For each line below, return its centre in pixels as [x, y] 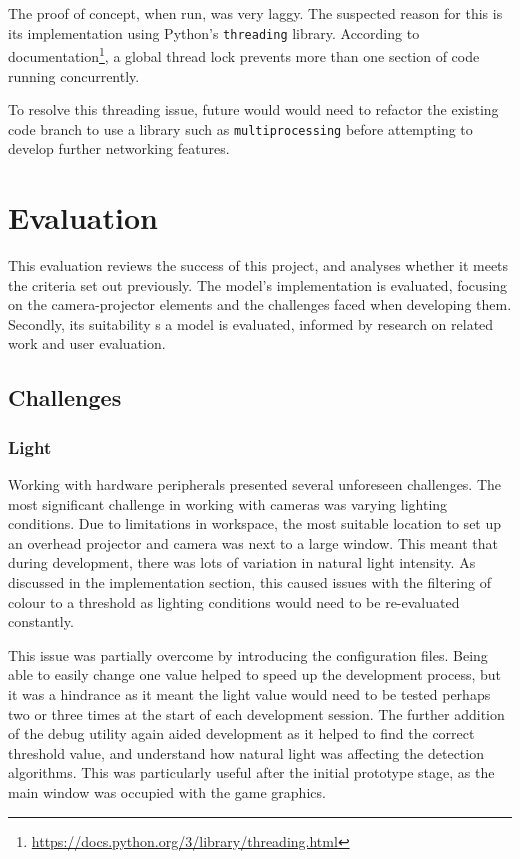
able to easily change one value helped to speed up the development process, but [255, 674]
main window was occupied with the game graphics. [167, 791]
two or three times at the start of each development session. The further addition [256, 713]
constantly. [41, 621]
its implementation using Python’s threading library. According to [214, 32]
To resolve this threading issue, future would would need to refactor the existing [253, 109]
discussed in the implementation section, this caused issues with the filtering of [249, 582]
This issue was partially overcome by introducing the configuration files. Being [248, 654]
